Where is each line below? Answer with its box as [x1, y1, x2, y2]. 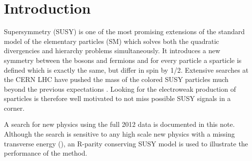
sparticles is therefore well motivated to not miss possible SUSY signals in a [4, 93, 231, 103]
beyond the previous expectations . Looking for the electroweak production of [4, 83, 236, 94]
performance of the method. [4, 148, 87, 158]
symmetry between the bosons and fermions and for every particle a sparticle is [4, 55, 242, 65]
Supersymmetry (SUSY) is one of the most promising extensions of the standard [4, 26, 245, 37]
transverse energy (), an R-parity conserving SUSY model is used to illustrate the [4, 138, 248, 148]
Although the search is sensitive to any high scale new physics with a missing [4, 129, 235, 139]
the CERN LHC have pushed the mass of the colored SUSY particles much [4, 74, 229, 84]
